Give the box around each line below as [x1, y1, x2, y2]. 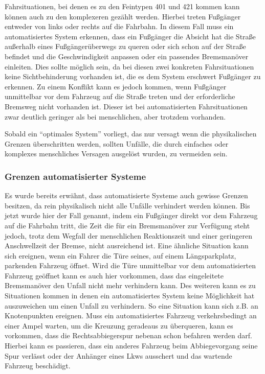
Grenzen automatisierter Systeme [5, 170, 146, 182]
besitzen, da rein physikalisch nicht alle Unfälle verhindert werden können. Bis [5, 200, 250, 211]
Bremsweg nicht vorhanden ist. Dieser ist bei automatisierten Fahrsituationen [5, 101, 248, 111]
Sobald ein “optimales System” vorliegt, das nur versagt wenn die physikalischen [5, 128, 257, 139]
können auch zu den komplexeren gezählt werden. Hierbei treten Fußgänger [5, 11, 241, 21]
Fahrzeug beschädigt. [5, 360, 71, 371]
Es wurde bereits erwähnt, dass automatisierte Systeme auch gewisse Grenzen [5, 190, 248, 201]
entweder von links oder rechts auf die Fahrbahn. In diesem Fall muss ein [5, 21, 234, 32]
